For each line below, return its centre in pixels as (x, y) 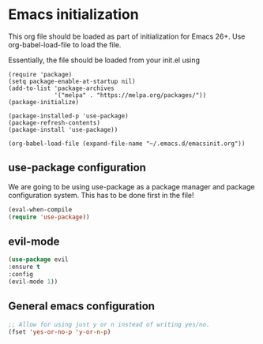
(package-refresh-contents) (54, 123)
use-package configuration (77, 168)
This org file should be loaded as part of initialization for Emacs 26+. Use (127, 36)
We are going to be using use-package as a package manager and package (131, 186)
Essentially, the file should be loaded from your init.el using (104, 60)
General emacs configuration (82, 307)
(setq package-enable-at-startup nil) (72, 81)
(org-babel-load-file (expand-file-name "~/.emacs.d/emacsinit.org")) (127, 144)
